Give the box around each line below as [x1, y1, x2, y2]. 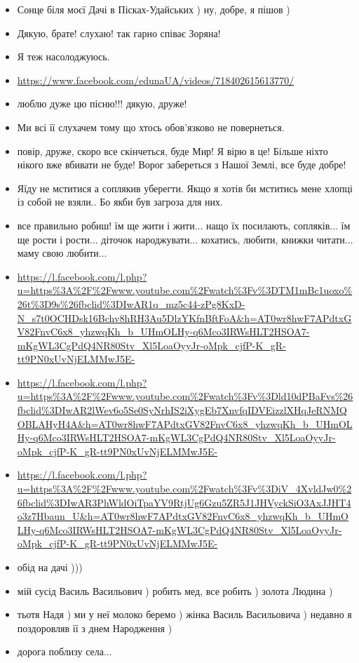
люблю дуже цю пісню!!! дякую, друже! [17, 96, 187, 111]
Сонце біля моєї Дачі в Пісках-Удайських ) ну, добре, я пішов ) [17, 2, 290, 16]
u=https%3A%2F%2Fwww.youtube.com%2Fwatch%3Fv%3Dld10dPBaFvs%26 [17, 389, 353, 403]
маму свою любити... [17, 246, 107, 260]
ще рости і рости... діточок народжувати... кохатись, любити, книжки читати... [17, 232, 353, 246]
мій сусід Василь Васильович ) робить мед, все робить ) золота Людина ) [17, 583, 333, 598]
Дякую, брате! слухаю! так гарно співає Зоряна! [17, 25, 221, 40]
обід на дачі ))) [17, 560, 83, 574]
